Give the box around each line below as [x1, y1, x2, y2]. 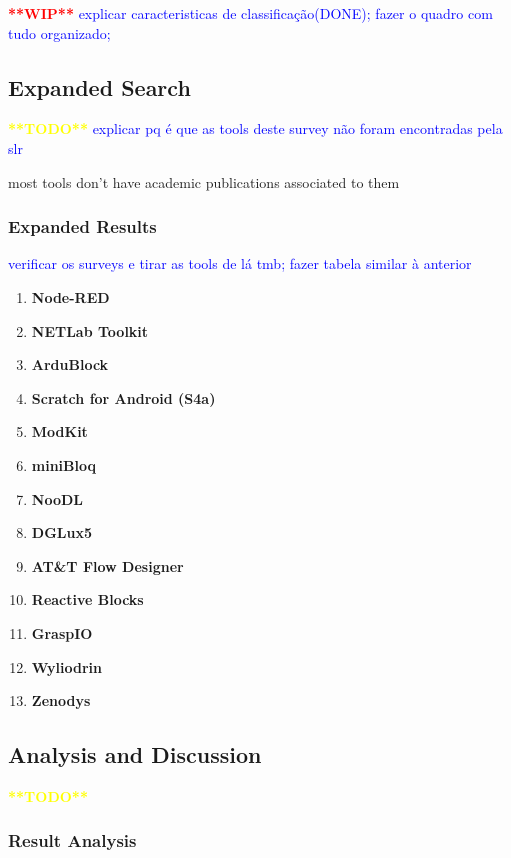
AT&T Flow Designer [31, 555, 184, 576]
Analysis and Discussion [8, 739, 262, 770]
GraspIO [31, 622, 93, 643]
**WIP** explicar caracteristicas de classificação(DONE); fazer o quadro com [8, 3, 493, 23]
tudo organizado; [8, 22, 111, 43]
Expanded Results [8, 214, 157, 239]
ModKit [31, 421, 88, 442]
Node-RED [31, 286, 110, 307]
